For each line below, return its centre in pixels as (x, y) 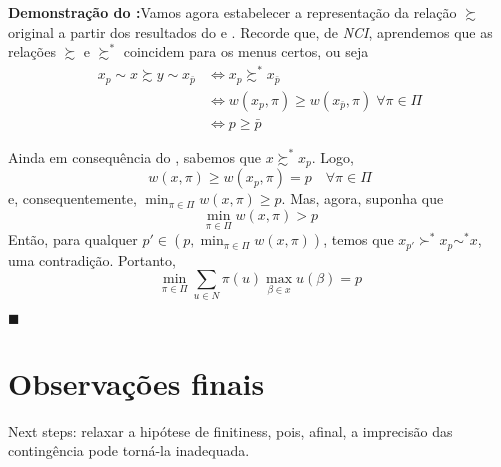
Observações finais (136, 382)
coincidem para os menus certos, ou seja (246, 51)
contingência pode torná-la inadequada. (129, 450)
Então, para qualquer (73, 239)
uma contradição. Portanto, (92, 259)
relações (32, 51)
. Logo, (332, 156)
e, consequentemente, (72, 198)
